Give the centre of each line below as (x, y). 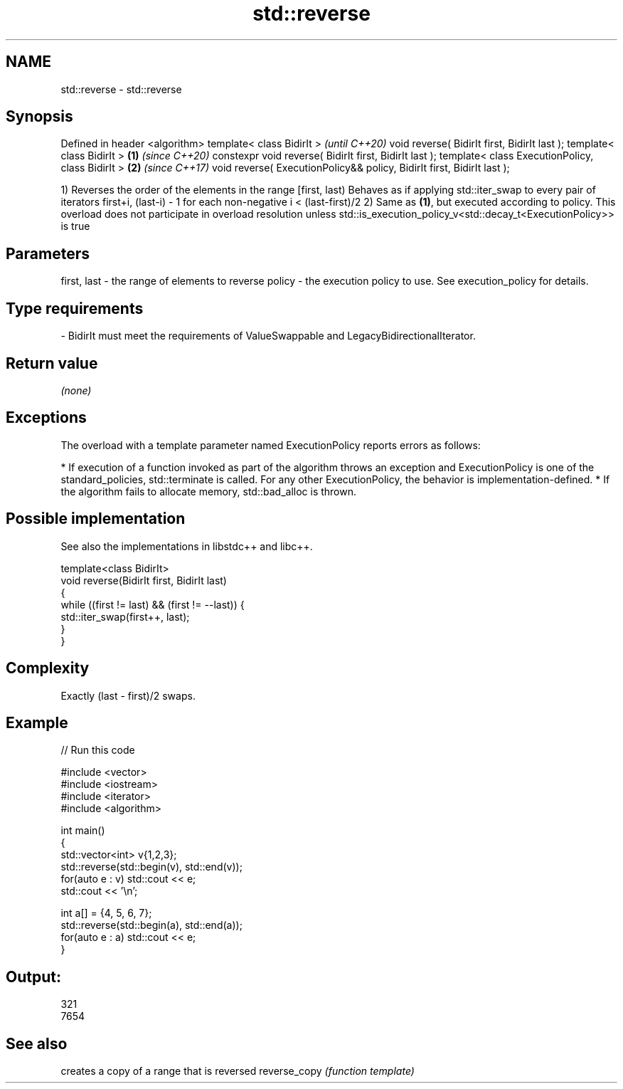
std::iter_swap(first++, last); (125, 616)
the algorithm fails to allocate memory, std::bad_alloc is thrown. (209, 491)
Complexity (48, 668)
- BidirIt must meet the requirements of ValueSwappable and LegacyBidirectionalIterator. (268, 336)
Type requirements (75, 308)
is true (75, 226)
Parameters (48, 253)
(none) (76, 390)
